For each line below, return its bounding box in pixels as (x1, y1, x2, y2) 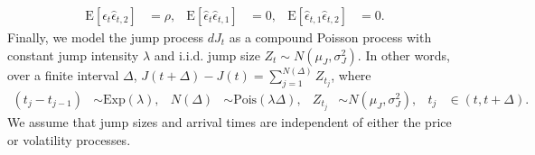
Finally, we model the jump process (7, 28, 203, 47)
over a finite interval (7, 66, 119, 85)
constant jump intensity (7, 45, 139, 64)
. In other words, (357, 45, 450, 64)
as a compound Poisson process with (229, 28, 432, 47)
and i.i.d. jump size (154, 45, 260, 64)
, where (331, 66, 371, 85)
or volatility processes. (7, 130, 131, 149)
